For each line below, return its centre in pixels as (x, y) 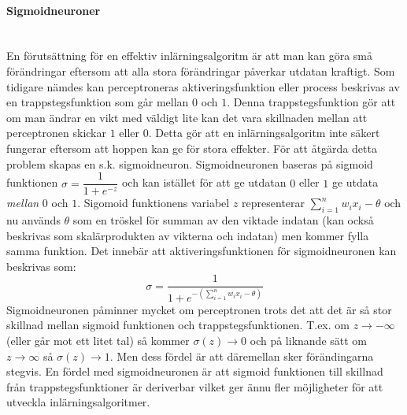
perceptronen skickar (56, 133)
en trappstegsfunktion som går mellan (98, 102)
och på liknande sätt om (309, 340)
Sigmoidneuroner (54, 10)
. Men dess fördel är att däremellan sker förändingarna (242, 356)
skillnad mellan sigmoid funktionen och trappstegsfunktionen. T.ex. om (178, 325)
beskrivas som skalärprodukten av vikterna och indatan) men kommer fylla (188, 235)
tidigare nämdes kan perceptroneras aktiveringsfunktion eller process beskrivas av (203, 86)
